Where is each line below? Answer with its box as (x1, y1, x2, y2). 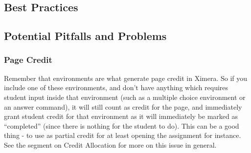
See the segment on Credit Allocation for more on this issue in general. (4, 139, 217, 150)
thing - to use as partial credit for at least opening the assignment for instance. (4, 130, 241, 140)
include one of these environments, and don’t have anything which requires (4, 82, 228, 93)
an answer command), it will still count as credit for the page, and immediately (4, 101, 242, 112)
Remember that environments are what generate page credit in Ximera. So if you (4, 73, 248, 83)
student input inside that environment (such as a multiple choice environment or (4, 92, 246, 102)
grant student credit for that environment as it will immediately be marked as (4, 111, 238, 121)
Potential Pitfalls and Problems (4, 28, 167, 43)
